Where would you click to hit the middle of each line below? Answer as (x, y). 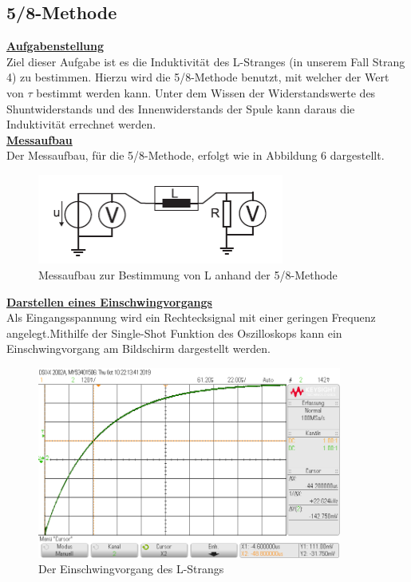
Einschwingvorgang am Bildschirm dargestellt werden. (138, 348)
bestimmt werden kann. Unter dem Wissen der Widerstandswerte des (206, 92)
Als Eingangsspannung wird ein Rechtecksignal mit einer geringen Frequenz (191, 317)
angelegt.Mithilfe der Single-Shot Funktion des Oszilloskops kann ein (174, 333)
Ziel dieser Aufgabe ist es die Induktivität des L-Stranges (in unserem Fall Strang (206, 61)
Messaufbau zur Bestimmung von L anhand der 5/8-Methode (188, 274)
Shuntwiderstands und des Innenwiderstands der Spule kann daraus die (181, 108)
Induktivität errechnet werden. (81, 124)
